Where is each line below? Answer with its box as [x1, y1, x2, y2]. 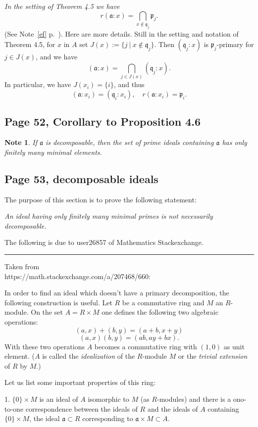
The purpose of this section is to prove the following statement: [4, 194, 197, 204]
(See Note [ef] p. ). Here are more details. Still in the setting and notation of [4, 28, 239, 39]
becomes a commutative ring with [94, 341, 197, 351]
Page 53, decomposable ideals [4, 171, 158, 186]
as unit [223, 341, 245, 351]
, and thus [113, 79, 145, 90]
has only [222, 137, 247, 147]
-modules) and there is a [157, 393, 231, 404]
